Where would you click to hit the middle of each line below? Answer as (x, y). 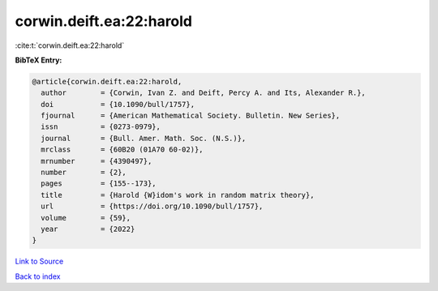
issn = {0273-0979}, (101, 127)
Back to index (38, 276)
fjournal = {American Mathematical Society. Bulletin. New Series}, (191, 116)
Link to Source (39, 261)
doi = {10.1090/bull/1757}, (118, 104)
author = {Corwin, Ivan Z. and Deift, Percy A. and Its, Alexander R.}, (204, 93)
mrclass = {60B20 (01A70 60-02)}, (122, 150)
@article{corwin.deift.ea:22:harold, (107, 81)
